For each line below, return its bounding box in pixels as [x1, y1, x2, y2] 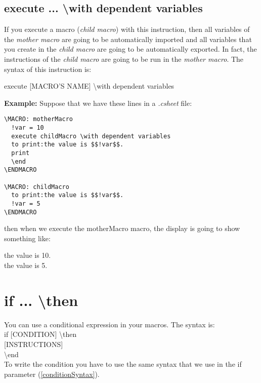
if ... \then [4, 289, 78, 310]
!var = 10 [11, 124, 44, 132]
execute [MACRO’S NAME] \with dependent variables [4, 81, 175, 91]
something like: [4, 233, 51, 243]
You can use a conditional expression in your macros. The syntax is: [4, 319, 215, 329]
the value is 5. [4, 260, 48, 271]
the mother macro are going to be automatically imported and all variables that [4, 33, 252, 44]
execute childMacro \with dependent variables [11, 132, 171, 140]
